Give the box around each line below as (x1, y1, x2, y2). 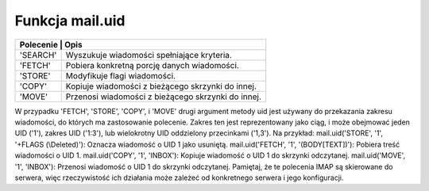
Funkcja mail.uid (14, 12, 126, 29)
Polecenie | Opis (19, 39, 83, 50)
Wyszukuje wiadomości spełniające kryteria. (65, 49, 232, 60)
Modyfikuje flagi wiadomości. (65, 70, 176, 81)
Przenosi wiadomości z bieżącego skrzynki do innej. (65, 91, 262, 102)
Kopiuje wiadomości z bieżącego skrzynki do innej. (65, 80, 257, 91)
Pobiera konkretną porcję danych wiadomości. (65, 59, 240, 71)
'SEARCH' (19, 49, 57, 60)
